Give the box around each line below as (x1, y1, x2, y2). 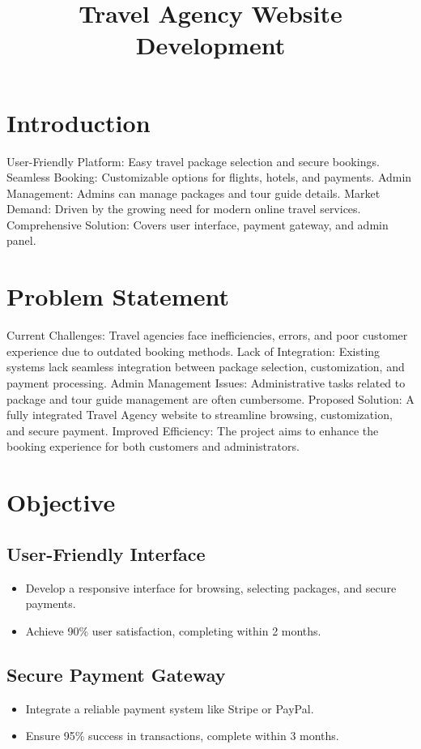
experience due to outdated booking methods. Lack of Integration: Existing (6, 342, 381, 359)
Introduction (6, 105, 151, 139)
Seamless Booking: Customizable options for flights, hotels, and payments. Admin (6, 169, 412, 186)
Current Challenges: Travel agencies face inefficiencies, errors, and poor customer (6, 327, 408, 344)
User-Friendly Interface (6, 541, 206, 566)
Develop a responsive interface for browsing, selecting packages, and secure (25, 579, 397, 596)
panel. (6, 232, 36, 249)
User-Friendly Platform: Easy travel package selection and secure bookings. (6, 152, 380, 169)
